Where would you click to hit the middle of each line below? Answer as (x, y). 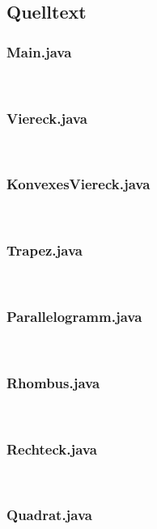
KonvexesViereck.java (78, 184)
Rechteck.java (52, 449)
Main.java (39, 51)
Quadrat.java (50, 515)
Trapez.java (45, 250)
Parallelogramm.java (74, 316)
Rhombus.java (53, 382)
